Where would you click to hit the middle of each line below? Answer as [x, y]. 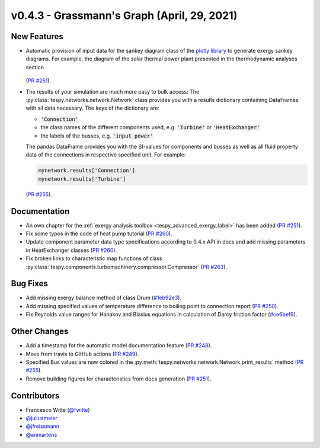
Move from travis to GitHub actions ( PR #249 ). [82, 354]
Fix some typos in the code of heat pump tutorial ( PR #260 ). [99, 233]
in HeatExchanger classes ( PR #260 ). [71, 250]
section [35, 67]
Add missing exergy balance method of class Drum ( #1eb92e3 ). [104, 298]
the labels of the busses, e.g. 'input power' [97, 136]
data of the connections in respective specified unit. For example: [106, 155]
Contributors [35, 396]
